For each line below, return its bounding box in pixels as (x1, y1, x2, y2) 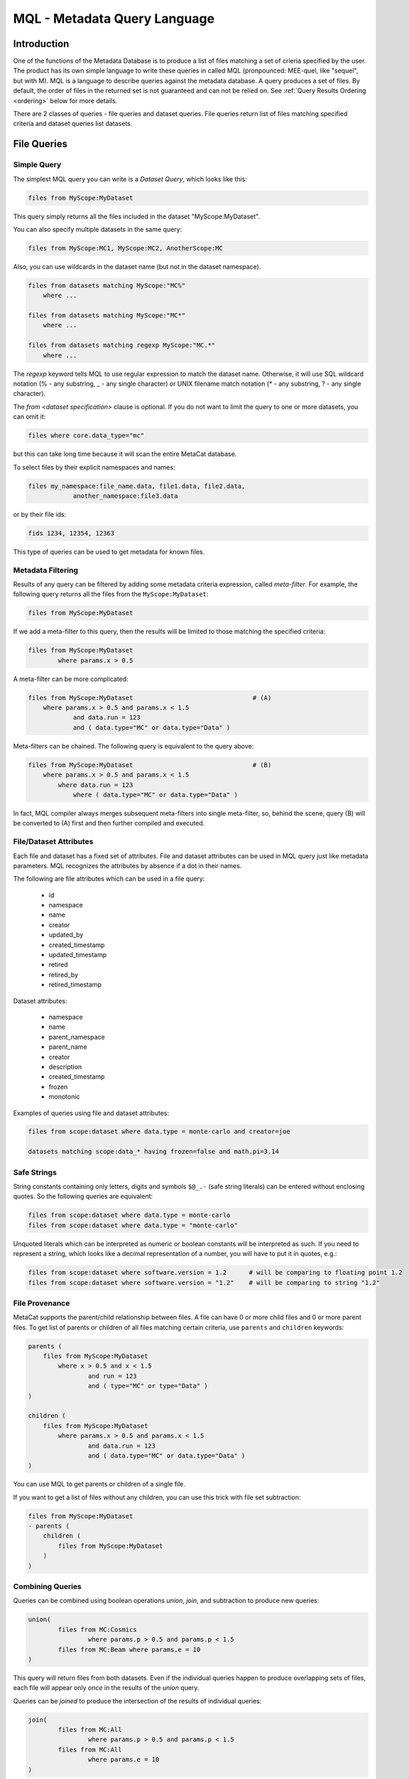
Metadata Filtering (13, 565, 78, 575)
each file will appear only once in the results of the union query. (13, 1684, 200, 1692)
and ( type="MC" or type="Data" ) (87, 1382, 209, 1390)
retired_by (48, 970, 78, 978)
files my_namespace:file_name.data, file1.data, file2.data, (28, 482, 246, 490)
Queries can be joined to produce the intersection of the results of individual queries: (13, 1696, 262, 1705)
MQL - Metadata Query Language (13, 11, 215, 26)
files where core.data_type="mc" (28, 431, 145, 440)
